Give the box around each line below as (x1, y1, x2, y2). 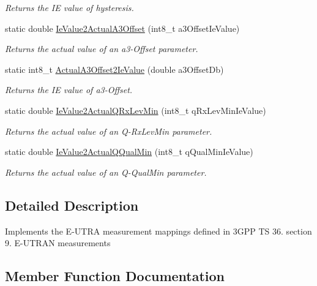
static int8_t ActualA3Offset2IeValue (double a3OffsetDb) (5, 62, 224, 75)
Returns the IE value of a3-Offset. (5, 83, 133, 96)
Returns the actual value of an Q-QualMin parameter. (5, 165, 207, 178)
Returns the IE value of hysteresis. (5, 1, 134, 13)
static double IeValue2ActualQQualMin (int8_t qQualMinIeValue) (5, 145, 253, 158)
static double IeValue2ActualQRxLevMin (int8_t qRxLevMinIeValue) (5, 103, 266, 116)
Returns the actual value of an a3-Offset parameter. (5, 42, 198, 55)
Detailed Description (5, 195, 139, 214)
